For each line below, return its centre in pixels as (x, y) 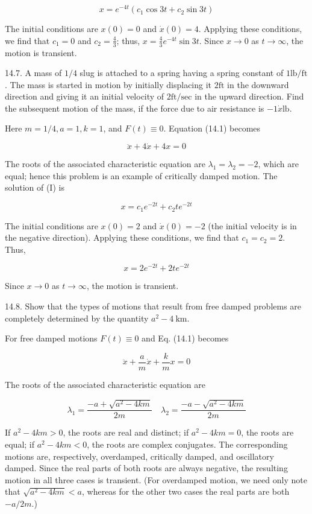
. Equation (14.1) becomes (212, 128)
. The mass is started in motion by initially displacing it (108, 84)
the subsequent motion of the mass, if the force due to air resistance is (135, 108)
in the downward (258, 84)
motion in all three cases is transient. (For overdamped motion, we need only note (156, 479)
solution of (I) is (35, 187)
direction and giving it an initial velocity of (85, 96)
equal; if (20, 444)
